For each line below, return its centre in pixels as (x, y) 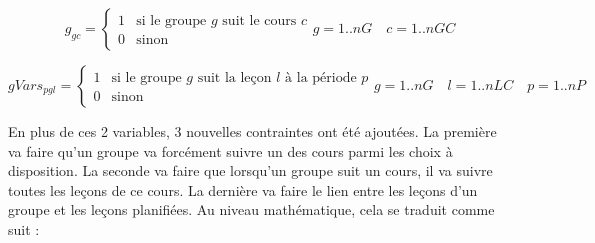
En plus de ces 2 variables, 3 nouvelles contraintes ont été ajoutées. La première (252, 131)
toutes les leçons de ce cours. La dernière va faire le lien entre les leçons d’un (243, 189)
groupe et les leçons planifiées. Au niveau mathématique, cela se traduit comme (251, 209)
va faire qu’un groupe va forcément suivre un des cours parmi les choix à (230, 150)
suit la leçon (234, 77)
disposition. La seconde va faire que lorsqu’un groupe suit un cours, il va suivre (250, 170)
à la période (321, 77)
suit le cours (259, 20)
